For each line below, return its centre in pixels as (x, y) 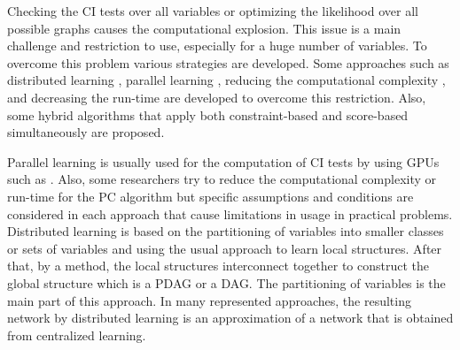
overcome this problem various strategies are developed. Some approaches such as (228, 62)
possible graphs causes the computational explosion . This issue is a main (204, 28)
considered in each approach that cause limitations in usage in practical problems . (230, 213)
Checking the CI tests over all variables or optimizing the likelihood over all (213, 11)
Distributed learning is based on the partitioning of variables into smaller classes (226, 231)
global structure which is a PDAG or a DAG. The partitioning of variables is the (226, 282)
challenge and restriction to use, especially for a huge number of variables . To (217, 46)
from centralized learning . (77, 335)
